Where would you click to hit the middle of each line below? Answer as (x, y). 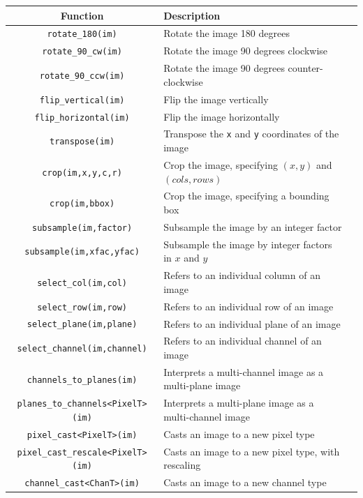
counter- (305, 68)
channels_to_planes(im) (82, 380)
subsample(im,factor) (82, 228)
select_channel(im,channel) (82, 349)
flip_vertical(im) (82, 100)
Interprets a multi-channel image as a (244, 371)
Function (82, 15)
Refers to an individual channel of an (243, 341)
